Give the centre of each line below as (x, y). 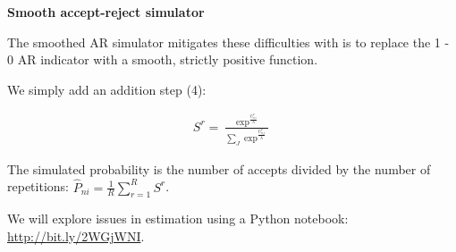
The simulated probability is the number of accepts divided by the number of (219, 168)
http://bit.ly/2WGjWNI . (76, 235)
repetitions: (38, 186)
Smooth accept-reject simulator (106, 12)
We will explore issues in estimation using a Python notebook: (178, 218)
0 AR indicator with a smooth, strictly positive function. (163, 59)
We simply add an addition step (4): (107, 89)
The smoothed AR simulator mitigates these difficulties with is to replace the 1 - (228, 42)
